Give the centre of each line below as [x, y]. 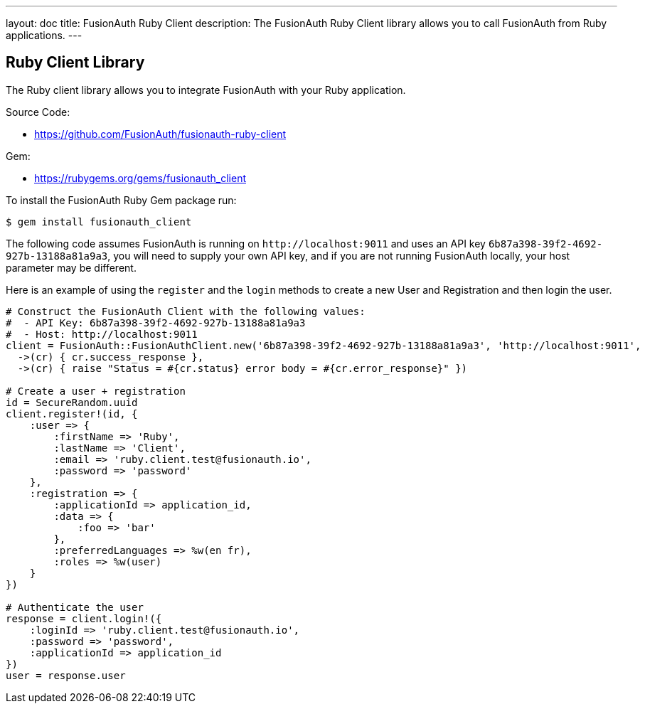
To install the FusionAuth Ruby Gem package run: [121, 200]
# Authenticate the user [75, 607]
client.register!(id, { [72, 414]
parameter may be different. [71, 267]
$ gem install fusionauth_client [99, 222]
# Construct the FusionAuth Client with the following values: [186, 311]
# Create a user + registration [96, 391]
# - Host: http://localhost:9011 [102, 334]
